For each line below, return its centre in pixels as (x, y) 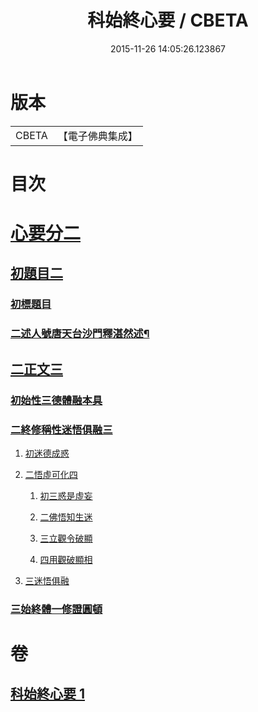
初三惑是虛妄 (66, 495)
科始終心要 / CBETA (168, 20)
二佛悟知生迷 (66, 517)
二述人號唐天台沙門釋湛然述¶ (80, 334)
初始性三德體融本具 (56, 400)
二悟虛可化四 (51, 474)
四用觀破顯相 (66, 559)
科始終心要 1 (48, 694)
